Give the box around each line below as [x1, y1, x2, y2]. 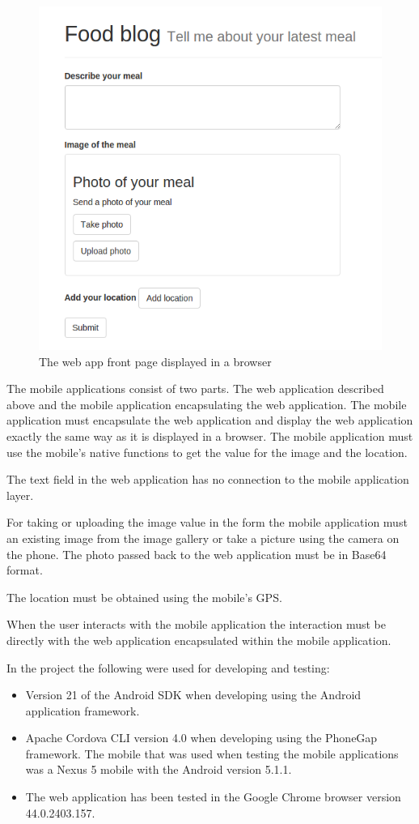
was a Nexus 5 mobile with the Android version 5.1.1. [25, 761, 292, 778]
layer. [6, 486, 34, 503]
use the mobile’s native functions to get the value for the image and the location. [6, 443, 408, 460]
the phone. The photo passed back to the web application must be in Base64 [6, 545, 387, 562]
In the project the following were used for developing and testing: [6, 659, 330, 676]
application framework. [25, 702, 140, 719]
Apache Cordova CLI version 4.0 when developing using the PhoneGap [25, 729, 378, 746]
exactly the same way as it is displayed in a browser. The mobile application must [6, 427, 413, 444]
